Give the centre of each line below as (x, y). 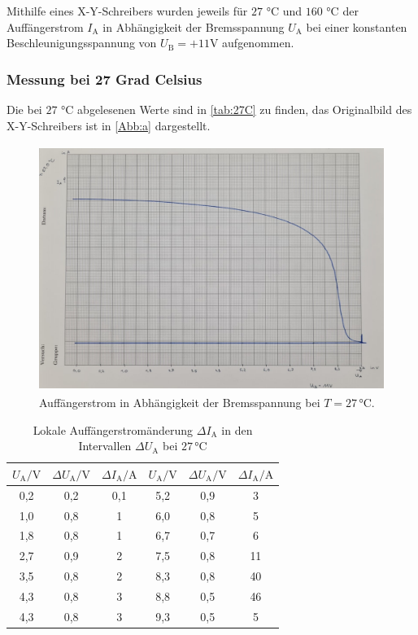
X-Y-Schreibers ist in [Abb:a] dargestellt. (109, 125)
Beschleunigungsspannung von (82, 43)
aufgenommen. (258, 43)
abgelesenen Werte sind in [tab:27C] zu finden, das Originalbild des (245, 109)
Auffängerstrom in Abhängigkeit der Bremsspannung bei (180, 403)
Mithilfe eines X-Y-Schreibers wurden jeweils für (127, 11)
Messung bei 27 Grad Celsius (104, 79)
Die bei (24, 109)
